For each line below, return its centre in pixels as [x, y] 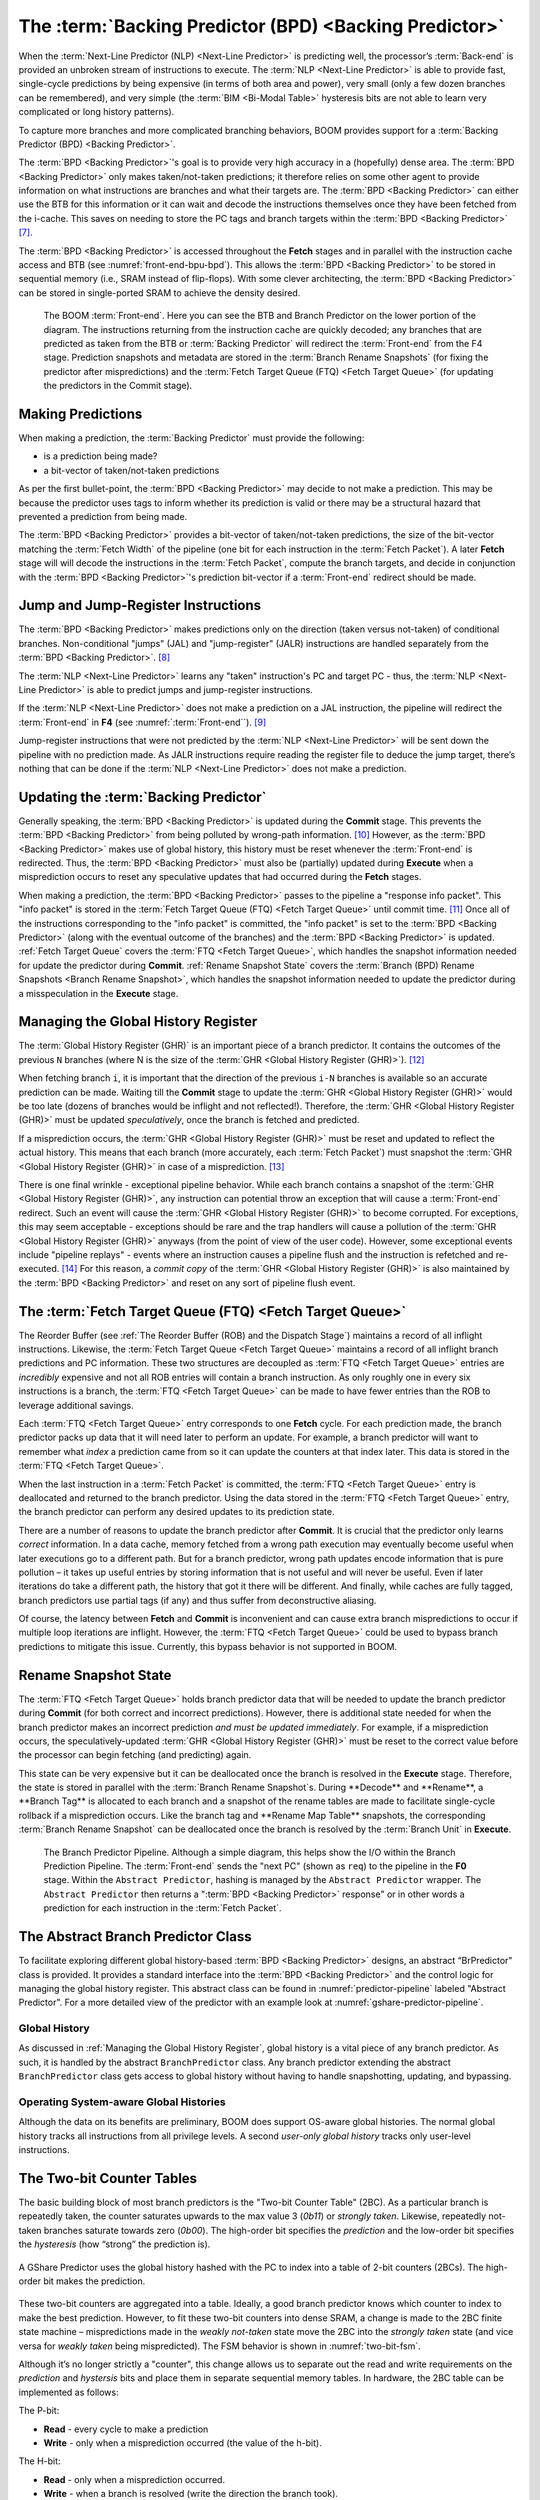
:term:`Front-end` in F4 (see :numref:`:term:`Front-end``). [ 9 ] [142, 722]
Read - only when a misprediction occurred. [134, 2479]
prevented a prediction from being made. [103, 516]
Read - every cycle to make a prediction [126, 2429]
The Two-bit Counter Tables [108, 2178]
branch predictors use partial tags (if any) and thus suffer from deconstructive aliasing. [197, 1600]
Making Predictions [80, 413]
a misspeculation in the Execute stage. [98, 993]
